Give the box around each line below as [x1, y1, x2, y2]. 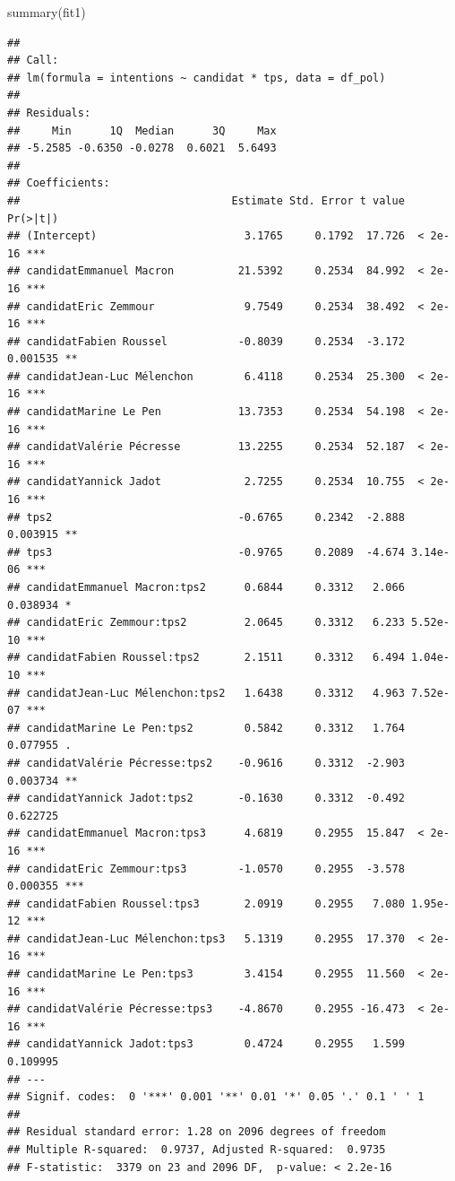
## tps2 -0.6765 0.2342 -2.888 [7, 510, 405, 524]
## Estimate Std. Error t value [7, 194, 405, 207]
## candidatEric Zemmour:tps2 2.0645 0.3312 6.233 [7, 616, 405, 630]
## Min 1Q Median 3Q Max [7, 124, 277, 137]
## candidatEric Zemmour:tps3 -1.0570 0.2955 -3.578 [7, 862, 405, 875]
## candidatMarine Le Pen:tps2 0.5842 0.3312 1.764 [7, 721, 405, 734]
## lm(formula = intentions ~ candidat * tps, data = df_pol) [7, 71, 386, 84]
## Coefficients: [7, 177, 110, 190]
